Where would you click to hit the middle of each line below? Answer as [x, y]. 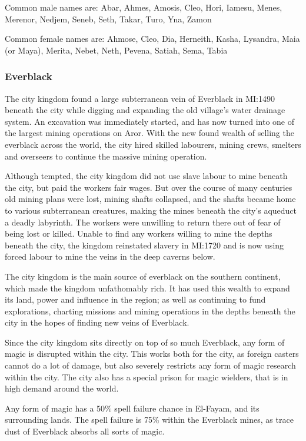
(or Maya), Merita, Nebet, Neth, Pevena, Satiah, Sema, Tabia [116, 50]
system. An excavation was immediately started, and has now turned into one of [149, 121]
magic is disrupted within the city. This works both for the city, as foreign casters [152, 354]
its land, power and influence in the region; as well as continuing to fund [135, 299]
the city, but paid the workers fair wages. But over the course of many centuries [149, 187]
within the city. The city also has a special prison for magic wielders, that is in [147, 377]
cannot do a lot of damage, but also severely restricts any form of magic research [150, 365]
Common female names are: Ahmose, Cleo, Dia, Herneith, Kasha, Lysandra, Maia [152, 39]
